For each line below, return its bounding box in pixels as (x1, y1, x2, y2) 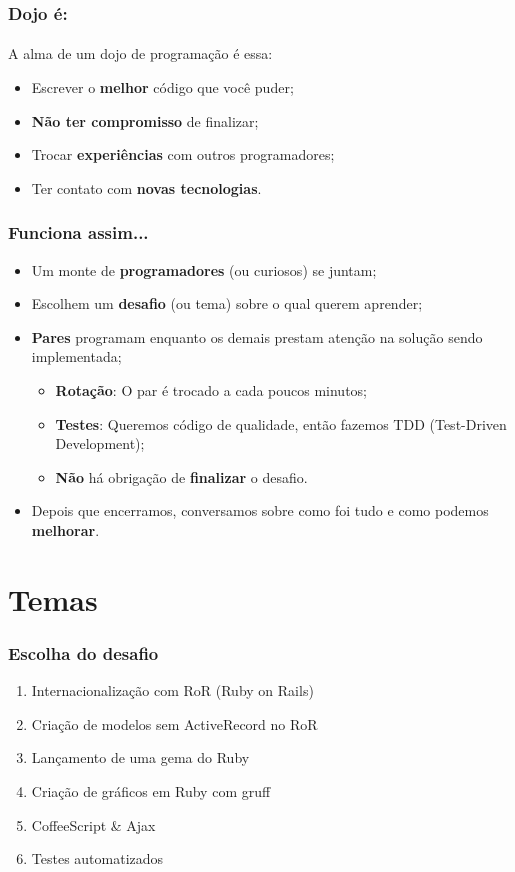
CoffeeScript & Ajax (31, 814, 156, 835)
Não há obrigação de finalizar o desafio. (55, 466, 308, 487)
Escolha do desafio (8, 640, 159, 665)
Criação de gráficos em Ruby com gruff (31, 780, 271, 801)
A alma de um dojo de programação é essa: (8, 43, 273, 64)
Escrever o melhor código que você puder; (31, 77, 294, 98)
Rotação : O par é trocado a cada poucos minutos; (55, 380, 368, 400)
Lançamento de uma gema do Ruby (31, 747, 250, 768)
